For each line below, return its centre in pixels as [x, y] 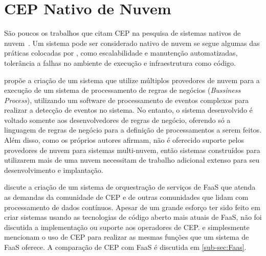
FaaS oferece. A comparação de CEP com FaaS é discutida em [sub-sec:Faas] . [125, 247]
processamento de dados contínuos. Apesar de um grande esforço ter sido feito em [132, 207]
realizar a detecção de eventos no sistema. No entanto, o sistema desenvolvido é [128, 110]
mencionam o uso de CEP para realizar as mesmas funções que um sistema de [127, 237]
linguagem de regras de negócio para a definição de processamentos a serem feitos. [133, 130]
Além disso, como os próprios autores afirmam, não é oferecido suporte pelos [124, 140]
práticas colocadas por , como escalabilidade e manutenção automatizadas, [121, 53]
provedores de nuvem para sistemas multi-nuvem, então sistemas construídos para [132, 150]
